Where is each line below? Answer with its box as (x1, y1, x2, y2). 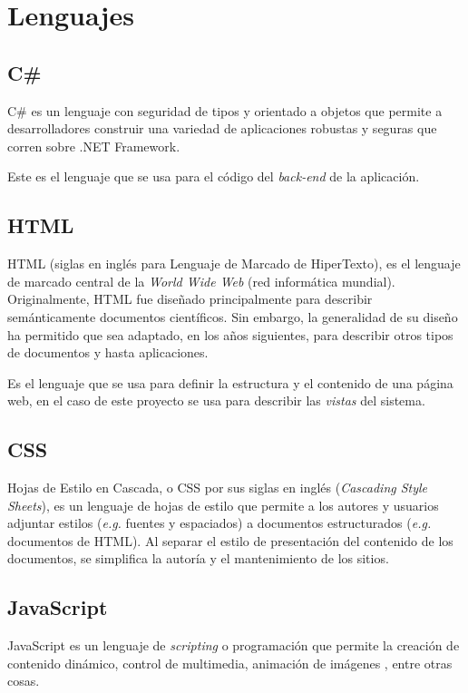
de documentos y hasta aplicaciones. (7, 343, 209, 362)
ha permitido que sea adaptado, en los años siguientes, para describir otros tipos (7, 325, 453, 344)
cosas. (7, 671, 40, 690)
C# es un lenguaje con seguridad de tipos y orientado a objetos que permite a (7, 101, 443, 120)
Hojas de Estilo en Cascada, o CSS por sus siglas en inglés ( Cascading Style (7, 478, 428, 497)
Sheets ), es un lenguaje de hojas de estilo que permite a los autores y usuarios (7, 495, 439, 514)
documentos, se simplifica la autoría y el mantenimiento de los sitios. (7, 549, 389, 568)
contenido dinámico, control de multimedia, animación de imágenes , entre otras (7, 653, 453, 672)
